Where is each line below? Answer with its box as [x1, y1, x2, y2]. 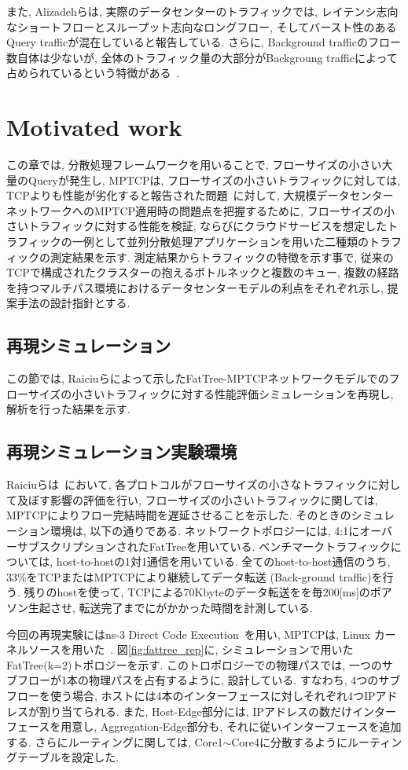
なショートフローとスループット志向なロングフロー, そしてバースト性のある [6, 18, 397, 35]
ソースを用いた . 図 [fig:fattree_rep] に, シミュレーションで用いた [28, 641, 354, 658]
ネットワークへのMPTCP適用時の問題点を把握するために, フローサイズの [6, 202, 384, 218]
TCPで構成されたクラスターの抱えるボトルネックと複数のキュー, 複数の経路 [6, 264, 399, 280]
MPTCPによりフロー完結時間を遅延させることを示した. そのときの [6, 507, 351, 523]
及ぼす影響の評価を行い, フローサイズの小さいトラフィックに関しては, [17, 491, 378, 508]
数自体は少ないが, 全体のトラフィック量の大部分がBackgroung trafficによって [6, 49, 398, 65]
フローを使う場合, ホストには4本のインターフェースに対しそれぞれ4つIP [6, 687, 376, 703]
